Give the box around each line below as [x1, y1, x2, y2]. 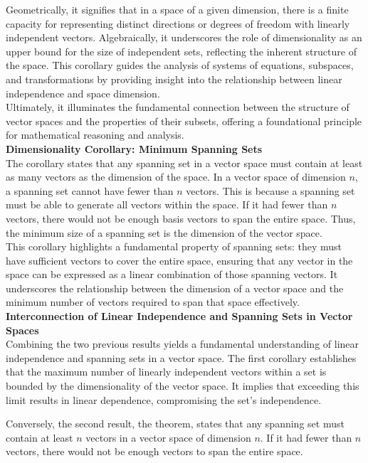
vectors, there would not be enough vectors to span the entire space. [6, 444, 303, 459]
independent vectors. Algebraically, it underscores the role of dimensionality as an [6, 30, 362, 45]
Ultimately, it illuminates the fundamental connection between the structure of [6, 100, 349, 115]
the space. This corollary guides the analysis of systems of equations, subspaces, [6, 58, 354, 73]
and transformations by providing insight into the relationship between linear [6, 71, 342, 86]
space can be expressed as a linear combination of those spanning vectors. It [6, 267, 338, 282]
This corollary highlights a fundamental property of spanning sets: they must [6, 239, 342, 254]
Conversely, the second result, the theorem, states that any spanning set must [6, 416, 345, 431]
